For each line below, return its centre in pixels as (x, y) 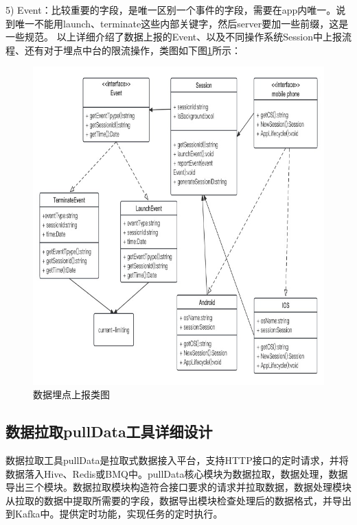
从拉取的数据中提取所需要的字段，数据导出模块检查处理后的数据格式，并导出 (178, 500)
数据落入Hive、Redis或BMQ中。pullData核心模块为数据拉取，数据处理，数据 (177, 473)
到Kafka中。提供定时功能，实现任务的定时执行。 (114, 514)
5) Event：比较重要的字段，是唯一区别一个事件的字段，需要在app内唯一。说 (176, 10)
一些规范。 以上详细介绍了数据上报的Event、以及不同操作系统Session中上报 (174, 37)
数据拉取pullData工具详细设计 (109, 431)
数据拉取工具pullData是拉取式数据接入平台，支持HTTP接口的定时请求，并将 (177, 460)
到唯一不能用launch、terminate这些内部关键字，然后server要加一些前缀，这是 (177, 23)
